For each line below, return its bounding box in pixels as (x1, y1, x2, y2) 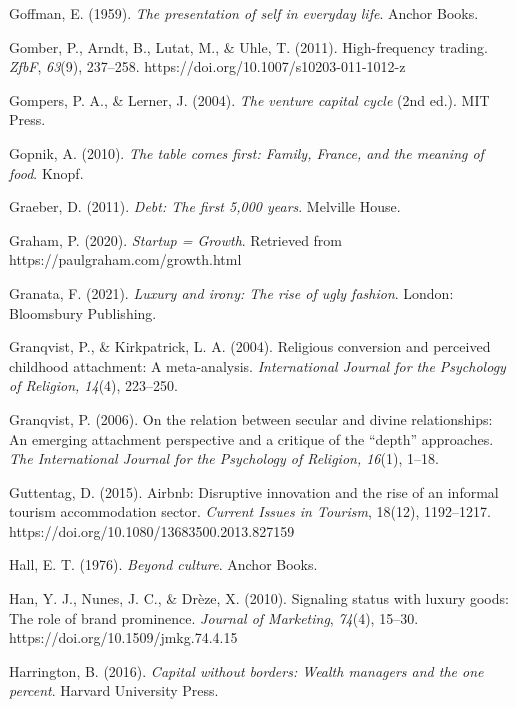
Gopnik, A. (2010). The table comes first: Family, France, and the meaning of (9, 142, 484, 163)
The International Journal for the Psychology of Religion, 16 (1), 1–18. (9, 448, 439, 469)
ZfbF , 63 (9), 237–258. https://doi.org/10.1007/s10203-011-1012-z (9, 56, 406, 77)
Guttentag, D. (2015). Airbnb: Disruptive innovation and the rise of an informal (9, 481, 499, 502)
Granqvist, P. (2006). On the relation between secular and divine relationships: (9, 408, 493, 429)
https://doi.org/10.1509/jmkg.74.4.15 (9, 627, 238, 648)
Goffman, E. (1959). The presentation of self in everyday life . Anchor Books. (9, 3, 479, 23)
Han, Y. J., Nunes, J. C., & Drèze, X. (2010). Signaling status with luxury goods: (9, 588, 509, 609)
